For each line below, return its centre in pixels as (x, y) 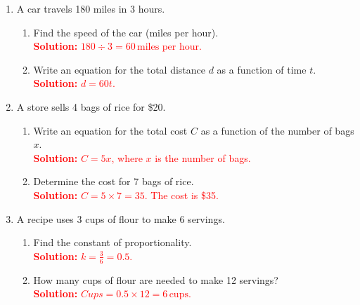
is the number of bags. (203, 157)
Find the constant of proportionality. (112, 242)
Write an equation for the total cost (110, 130)
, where (127, 157)
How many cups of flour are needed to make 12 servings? (156, 279)
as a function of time (262, 69)
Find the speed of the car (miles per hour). (126, 32)
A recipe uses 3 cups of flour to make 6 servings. (121, 218)
